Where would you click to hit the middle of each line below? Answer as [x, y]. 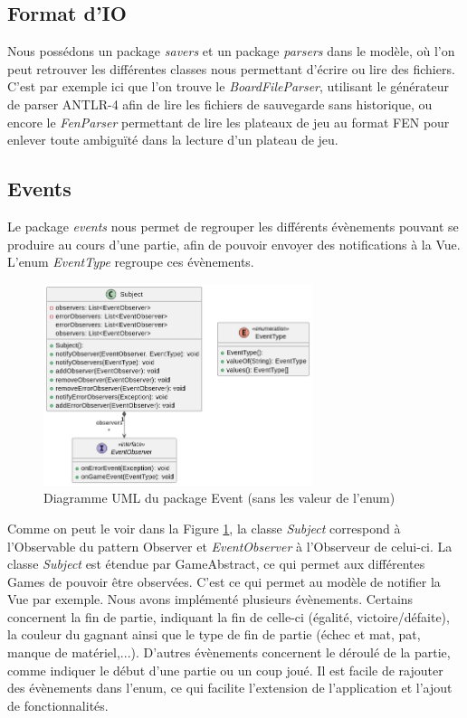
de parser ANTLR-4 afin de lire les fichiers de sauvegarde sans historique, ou [220, 104]
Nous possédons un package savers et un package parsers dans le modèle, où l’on [231, 51]
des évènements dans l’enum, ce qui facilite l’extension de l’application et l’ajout [230, 688]
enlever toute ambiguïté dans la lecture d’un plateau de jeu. [173, 140]
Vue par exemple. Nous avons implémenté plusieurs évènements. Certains [210, 599]
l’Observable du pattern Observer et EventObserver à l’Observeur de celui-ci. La [230, 546]
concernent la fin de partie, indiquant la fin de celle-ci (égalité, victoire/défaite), [229, 616]
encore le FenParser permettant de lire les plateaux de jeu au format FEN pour [229, 122]
